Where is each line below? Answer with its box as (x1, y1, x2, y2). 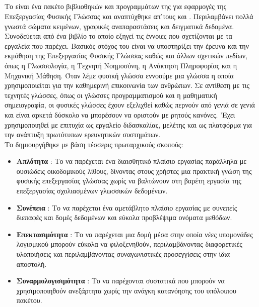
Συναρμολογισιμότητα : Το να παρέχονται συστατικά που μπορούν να (16, 275, 225, 286)
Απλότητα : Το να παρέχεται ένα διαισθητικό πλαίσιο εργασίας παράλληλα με (16, 156, 247, 166)
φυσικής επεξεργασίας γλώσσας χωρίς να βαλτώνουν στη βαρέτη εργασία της (16, 175, 241, 186)
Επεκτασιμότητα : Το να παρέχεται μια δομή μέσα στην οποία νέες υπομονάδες (16, 229, 253, 239)
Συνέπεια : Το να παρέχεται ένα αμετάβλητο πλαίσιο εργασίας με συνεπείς (16, 202, 237, 213)
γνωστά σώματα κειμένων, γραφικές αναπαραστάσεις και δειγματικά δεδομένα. (5, 21, 234, 31)
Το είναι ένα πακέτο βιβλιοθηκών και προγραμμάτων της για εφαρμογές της (5, 1, 227, 12)
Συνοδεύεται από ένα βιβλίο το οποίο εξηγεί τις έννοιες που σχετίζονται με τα (5, 31, 232, 41)
